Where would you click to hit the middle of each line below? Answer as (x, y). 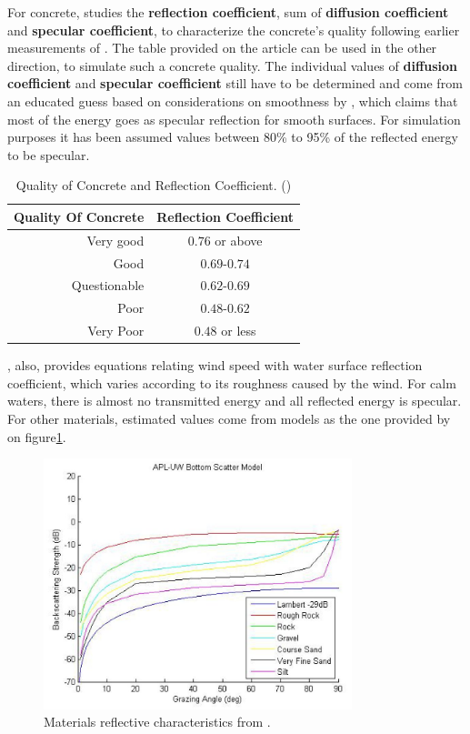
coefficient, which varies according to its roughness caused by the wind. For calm (232, 382)
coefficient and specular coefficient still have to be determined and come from (235, 83)
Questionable (108, 285)
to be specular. (49, 154)
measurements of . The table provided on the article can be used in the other (222, 48)
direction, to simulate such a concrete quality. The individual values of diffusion (233, 65)
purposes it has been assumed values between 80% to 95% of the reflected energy (233, 137)
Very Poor (116, 331)
